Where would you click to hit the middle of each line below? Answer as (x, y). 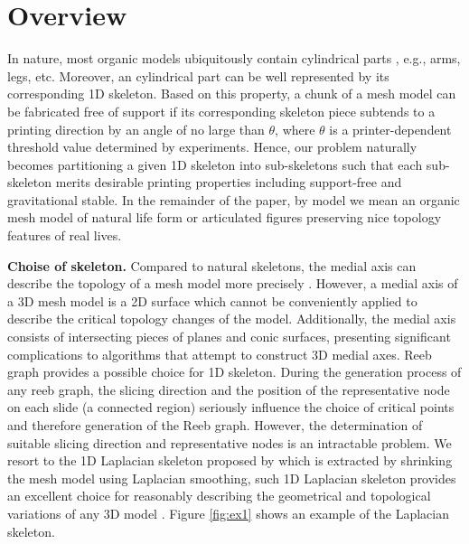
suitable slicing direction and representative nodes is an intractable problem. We (230, 442)
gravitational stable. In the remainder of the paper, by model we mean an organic (234, 199)
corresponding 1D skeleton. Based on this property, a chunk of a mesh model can (232, 94)
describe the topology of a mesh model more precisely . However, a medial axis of (233, 283)
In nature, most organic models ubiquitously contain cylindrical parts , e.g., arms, (234, 58)
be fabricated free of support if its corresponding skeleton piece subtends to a (221, 111)
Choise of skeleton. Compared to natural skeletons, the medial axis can (212, 265)
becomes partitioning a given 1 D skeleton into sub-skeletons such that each (215, 164)
